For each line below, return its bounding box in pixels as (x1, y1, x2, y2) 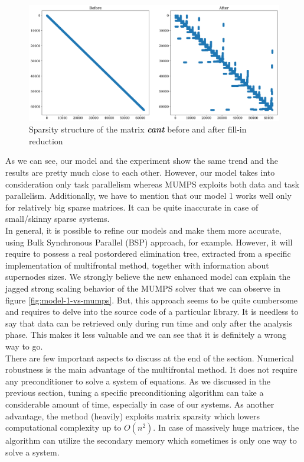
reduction (29, 134, 63, 147)
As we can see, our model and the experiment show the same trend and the (5, 154, 278, 167)
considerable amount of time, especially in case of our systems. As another (5, 398, 274, 410)
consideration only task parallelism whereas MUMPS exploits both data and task (5, 177, 299, 190)
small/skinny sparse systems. (5, 212, 110, 225)
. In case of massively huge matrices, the (153, 421, 299, 434)
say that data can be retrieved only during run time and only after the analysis (5, 316, 292, 329)
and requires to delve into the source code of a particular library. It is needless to (5, 305, 299, 318)
